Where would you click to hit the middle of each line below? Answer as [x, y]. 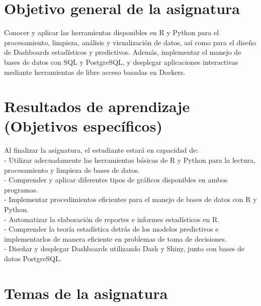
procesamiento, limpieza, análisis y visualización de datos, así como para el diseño [130, 42]
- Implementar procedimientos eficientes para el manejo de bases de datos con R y [130, 199]
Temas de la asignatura [86, 293]
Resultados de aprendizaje [97, 106]
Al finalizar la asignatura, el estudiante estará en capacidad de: [101, 150]
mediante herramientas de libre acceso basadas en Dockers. [95, 72]
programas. [21, 189]
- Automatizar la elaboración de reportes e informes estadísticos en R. [112, 219]
